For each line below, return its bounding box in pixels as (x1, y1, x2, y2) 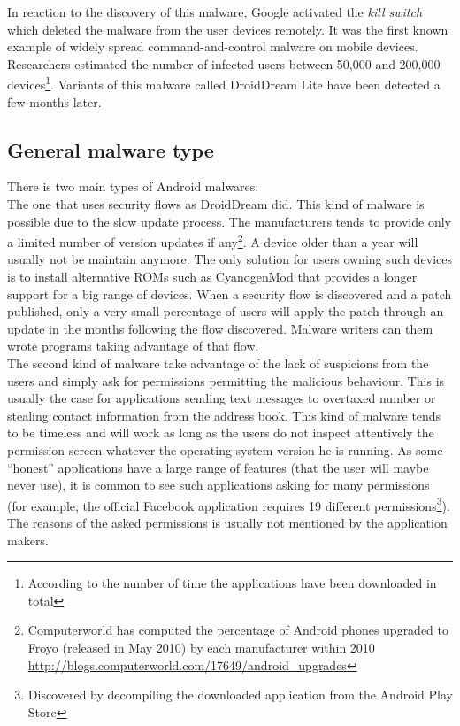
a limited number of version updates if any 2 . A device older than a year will (7, 230, 418, 251)
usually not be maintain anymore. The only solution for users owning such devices (7, 250, 453, 268)
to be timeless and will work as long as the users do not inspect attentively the (7, 423, 434, 442)
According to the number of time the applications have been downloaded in (27, 574, 437, 592)
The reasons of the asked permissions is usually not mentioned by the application (7, 514, 448, 532)
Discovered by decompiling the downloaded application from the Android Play (27, 685, 453, 704)
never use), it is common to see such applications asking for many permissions (7, 475, 430, 494)
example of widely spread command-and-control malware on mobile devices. (7, 37, 418, 56)
